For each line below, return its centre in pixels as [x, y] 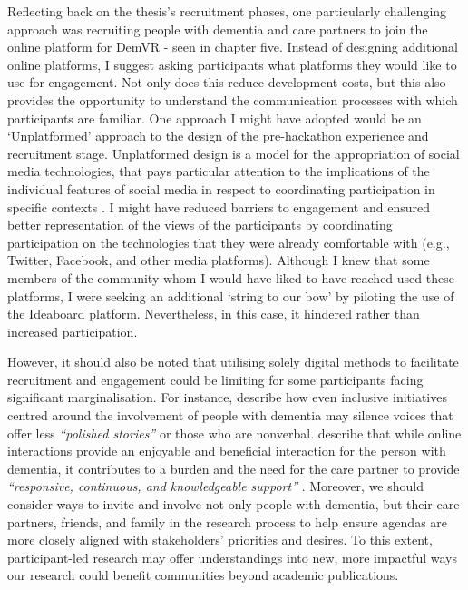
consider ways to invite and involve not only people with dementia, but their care [234, 504]
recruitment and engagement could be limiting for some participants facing [215, 379]
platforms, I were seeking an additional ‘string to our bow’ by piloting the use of [231, 295]
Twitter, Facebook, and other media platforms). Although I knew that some [219, 260]
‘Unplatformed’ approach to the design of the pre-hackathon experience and [218, 136]
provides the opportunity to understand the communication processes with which [233, 99]
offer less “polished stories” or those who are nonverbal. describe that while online [234, 433]
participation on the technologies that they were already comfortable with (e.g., [229, 242]
